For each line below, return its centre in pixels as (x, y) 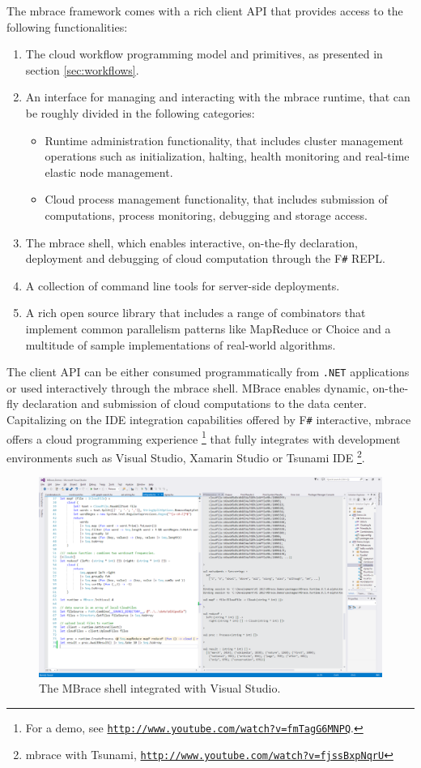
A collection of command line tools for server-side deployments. (183, 285)
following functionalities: (67, 26)
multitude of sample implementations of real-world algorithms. (181, 344)
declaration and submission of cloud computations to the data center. (194, 403)
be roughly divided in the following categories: (140, 112)
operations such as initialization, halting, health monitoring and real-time (227, 156)
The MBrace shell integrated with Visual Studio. (160, 688)
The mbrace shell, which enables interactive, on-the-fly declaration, (191, 242)
